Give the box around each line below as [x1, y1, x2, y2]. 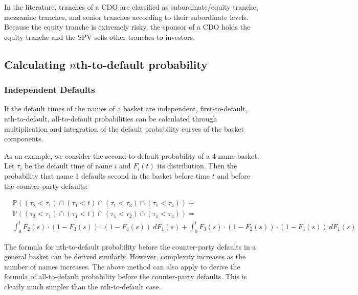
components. [4, 133, 43, 144]
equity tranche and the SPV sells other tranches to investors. [4, 31, 195, 42]
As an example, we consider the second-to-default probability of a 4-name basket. [4, 150, 259, 161]
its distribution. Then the [157, 160, 237, 171]
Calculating [4, 56, 66, 72]
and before [217, 170, 251, 181]
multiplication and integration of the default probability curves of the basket [4, 123, 244, 134]
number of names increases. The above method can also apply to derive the [4, 261, 240, 272]
